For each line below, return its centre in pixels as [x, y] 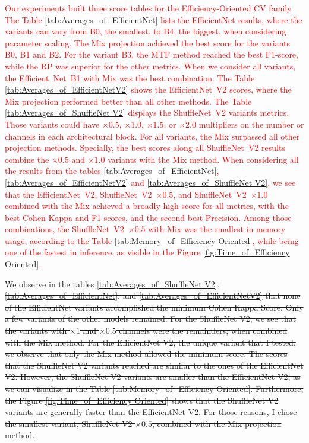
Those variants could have [52, 124]
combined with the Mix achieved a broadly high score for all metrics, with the [147, 206]
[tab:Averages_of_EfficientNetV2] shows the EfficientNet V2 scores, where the [148, 89]
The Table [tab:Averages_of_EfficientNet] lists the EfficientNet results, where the [154, 19]
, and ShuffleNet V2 [210, 194]
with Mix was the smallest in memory [217, 229]
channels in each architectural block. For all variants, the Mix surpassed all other [152, 136]
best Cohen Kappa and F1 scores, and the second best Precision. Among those [148, 217]
